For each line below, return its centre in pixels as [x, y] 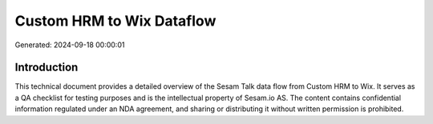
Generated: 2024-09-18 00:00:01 [70, 45]
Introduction [47, 68]
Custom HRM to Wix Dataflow [115, 21]
